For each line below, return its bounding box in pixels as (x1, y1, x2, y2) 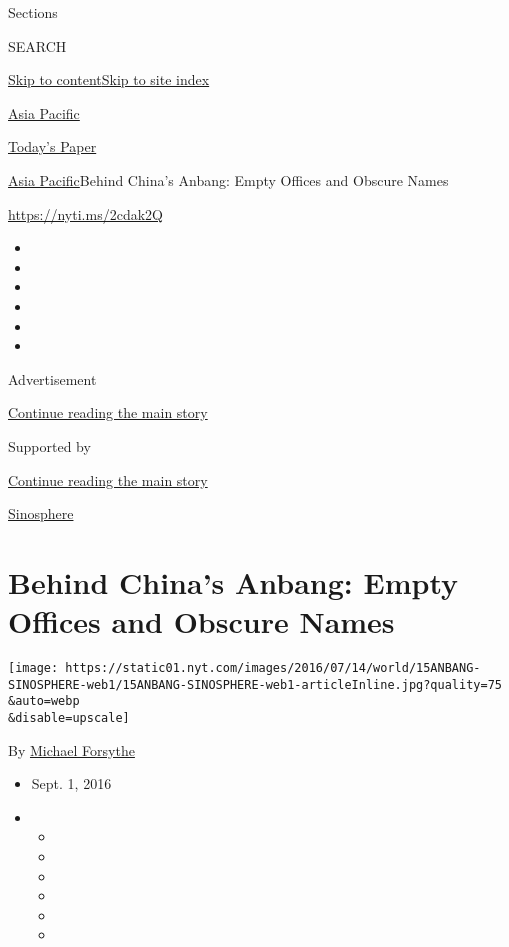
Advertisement (8, 368, 97, 389)
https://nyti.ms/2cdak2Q (8, 203, 163, 224)
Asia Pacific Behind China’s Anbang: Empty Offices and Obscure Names (8, 169, 449, 190)
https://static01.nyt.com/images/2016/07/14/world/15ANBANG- (65, 661, 481, 675)
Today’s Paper (8, 136, 97, 157)
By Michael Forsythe (8, 739, 135, 760)
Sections (8, 2, 58, 22)
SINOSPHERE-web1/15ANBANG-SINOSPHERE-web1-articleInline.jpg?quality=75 (8, 677, 502, 692)
